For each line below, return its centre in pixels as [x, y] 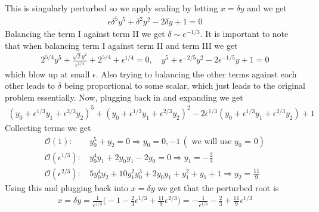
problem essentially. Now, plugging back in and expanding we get [124, 97]
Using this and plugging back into [67, 187]
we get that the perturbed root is [218, 187]
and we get [267, 8]
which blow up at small [47, 74]
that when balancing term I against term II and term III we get [121, 45]
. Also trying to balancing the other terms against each [196, 74]
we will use [212, 141]
